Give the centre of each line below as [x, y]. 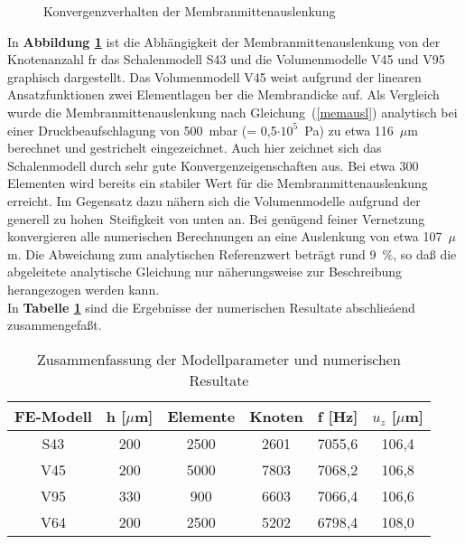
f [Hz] [338, 416]
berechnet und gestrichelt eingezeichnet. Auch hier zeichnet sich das [195, 148]
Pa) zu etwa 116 [349, 130]
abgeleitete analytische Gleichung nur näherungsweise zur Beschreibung [205, 272]
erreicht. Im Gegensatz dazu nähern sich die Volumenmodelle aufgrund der [214, 200]
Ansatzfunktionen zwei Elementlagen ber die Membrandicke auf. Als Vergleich [223, 94]
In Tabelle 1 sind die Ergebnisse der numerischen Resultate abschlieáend [211, 307]
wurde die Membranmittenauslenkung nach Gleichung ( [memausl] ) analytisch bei [232, 112]
